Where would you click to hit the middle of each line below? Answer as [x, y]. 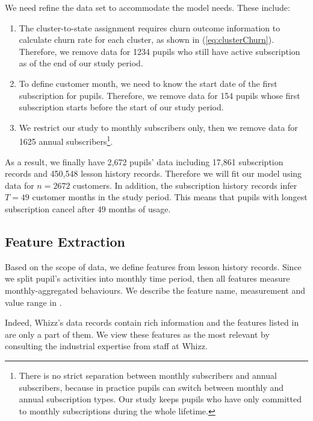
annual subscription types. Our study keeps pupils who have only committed [160, 399]
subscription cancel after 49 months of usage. [88, 208]
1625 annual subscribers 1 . [66, 140]
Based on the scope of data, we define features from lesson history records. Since [153, 266]
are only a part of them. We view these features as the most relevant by [137, 334]
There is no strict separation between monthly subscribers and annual [148, 375]
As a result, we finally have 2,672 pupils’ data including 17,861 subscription [144, 161]
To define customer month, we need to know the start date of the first [148, 83]
